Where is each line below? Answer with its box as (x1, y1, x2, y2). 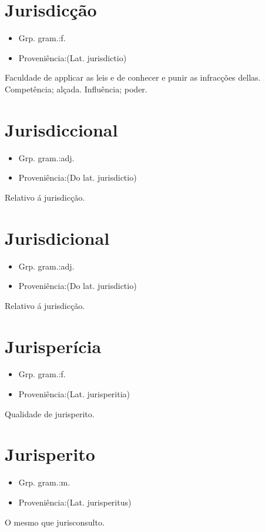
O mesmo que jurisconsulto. (5, 516, 105, 528)
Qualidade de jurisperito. (5, 407, 95, 420)
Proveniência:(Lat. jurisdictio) (18, 51, 127, 64)
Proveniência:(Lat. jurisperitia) (18, 388, 130, 400)
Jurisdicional (5, 225, 110, 250)
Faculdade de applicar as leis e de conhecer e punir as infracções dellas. (5, 71, 261, 84)
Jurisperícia (5, 334, 102, 358)
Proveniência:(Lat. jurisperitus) (18, 496, 132, 508)
